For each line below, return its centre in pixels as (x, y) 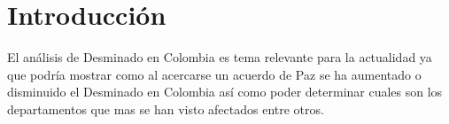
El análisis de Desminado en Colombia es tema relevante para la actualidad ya (220, 57)
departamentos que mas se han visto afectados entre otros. (166, 108)
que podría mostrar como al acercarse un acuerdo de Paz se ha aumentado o (214, 74)
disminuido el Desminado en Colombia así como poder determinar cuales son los (225, 92)
